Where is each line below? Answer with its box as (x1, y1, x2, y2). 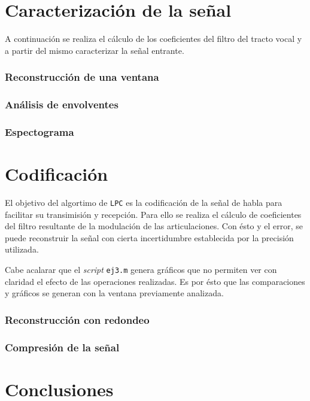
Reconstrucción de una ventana (5, 69, 159, 84)
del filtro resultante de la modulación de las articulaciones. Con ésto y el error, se (5, 220, 303, 232)
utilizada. (5, 243, 39, 256)
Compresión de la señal (5, 339, 120, 354)
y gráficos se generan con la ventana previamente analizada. (5, 287, 224, 299)
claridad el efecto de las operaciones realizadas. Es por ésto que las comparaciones (5, 275, 305, 287)
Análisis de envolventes (5, 97, 118, 112)
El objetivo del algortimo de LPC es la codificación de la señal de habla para (5, 196, 282, 208)
